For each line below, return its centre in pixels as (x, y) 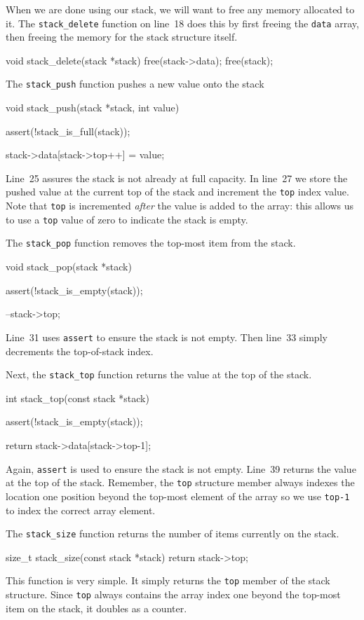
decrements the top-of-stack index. (80, 351)
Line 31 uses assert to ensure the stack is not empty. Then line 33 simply (167, 337)
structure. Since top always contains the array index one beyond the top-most (173, 594)
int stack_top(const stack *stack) (77, 398)
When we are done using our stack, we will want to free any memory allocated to (180, 9)
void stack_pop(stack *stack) (69, 267)
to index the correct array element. (81, 510)
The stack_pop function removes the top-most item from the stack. (151, 243)
